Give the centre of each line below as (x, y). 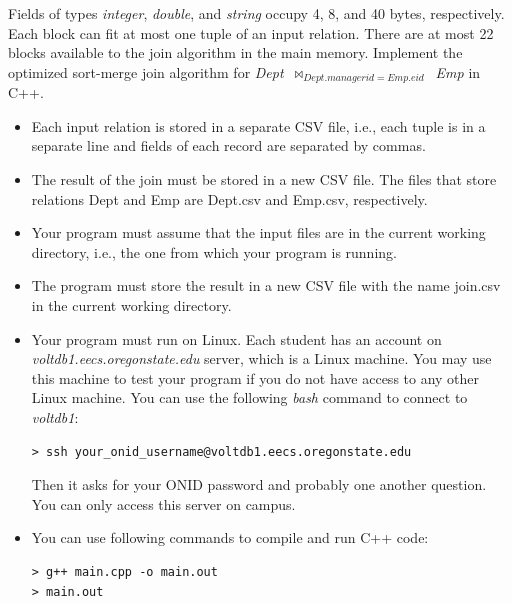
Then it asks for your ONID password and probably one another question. (259, 484)
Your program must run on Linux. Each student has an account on (236, 338)
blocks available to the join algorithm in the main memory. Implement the (235, 52)
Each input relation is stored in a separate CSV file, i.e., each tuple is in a (258, 125)
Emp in (458, 71)
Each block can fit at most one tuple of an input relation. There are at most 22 (251, 32)
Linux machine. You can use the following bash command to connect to (249, 397)
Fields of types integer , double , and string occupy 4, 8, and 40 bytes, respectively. (256, 13)
